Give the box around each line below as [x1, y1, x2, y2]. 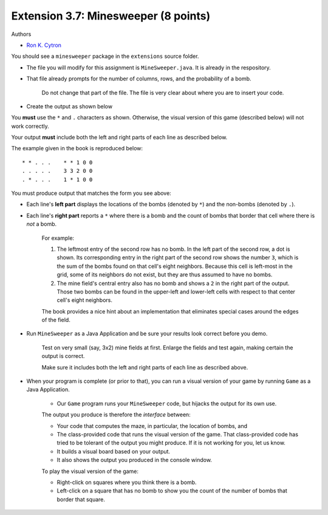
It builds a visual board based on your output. [56, 447, 170, 455]
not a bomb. [26, 220, 57, 228]
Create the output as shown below [26, 102, 112, 110]
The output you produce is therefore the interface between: [41, 411, 191, 418]
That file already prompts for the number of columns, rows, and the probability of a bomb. [26, 75, 251, 82]
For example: [41, 234, 75, 242]
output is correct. [41, 352, 85, 360]
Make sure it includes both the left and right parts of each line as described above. [41, 363, 248, 371]
